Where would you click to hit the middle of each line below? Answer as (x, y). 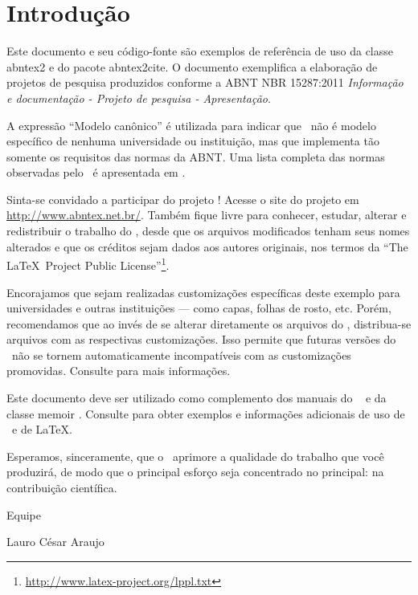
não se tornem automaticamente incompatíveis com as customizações (181, 355)
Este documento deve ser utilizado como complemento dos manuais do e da (197, 398)
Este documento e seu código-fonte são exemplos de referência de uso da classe (200, 51)
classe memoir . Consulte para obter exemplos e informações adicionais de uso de (206, 413)
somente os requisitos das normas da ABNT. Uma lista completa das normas (196, 156)
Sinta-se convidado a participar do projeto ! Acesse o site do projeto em (183, 199)
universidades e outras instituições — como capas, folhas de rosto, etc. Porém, (199, 308)
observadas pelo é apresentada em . (96, 172)
